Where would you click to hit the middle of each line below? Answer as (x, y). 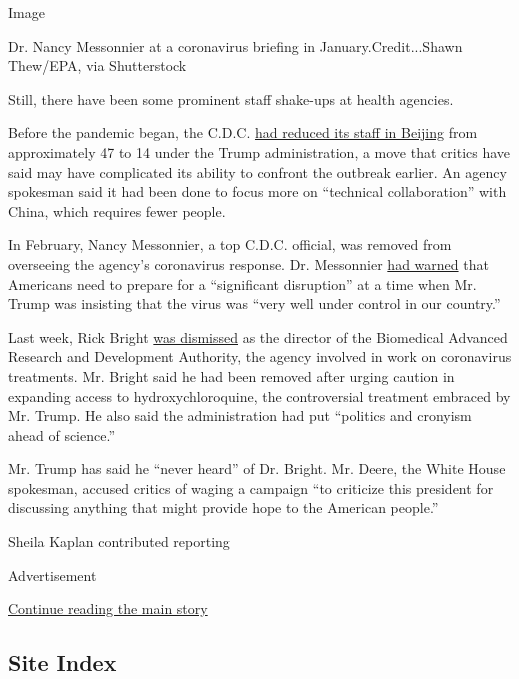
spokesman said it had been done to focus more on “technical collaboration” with (257, 191)
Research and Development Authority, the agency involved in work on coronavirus (260, 356)
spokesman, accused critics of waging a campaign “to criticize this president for (251, 487)
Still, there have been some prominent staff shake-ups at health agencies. (231, 98)
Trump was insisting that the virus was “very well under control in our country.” (254, 303)
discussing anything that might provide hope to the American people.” (223, 507)
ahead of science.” (62, 434)
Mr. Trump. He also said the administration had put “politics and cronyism (240, 415)
